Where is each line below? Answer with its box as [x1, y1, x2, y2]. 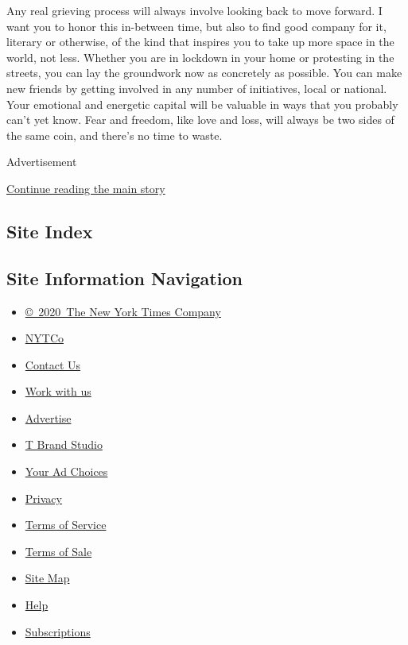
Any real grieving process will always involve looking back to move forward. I [6, 2, 383, 18]
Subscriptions [25, 623, 91, 639]
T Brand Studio [25, 436, 103, 453]
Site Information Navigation [6, 265, 243, 290]
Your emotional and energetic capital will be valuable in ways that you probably [6, 95, 398, 112]
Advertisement [6, 153, 77, 170]
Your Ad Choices [25, 463, 108, 480]
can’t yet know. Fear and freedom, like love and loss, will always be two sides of [6, 111, 394, 128]
